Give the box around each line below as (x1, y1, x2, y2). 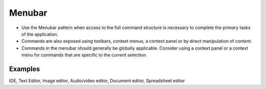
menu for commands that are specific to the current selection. (21, 52, 147, 58)
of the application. (21, 31, 59, 37)
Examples (9, 64, 40, 73)
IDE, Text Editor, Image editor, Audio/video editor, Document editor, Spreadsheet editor (9, 78, 185, 84)
